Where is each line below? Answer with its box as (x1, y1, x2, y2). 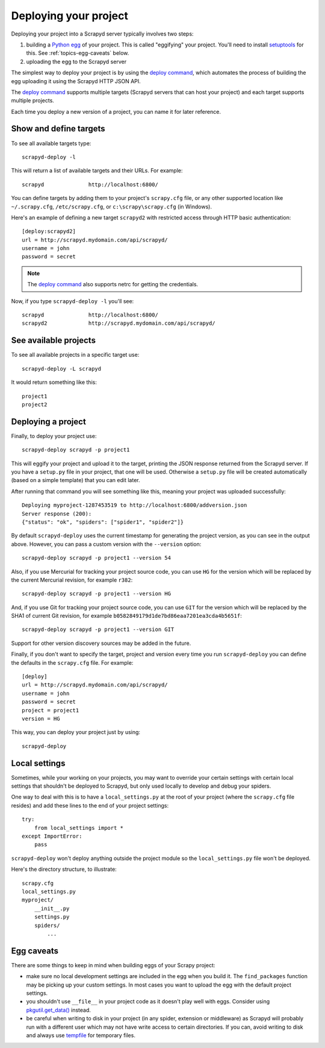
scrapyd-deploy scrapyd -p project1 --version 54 (22, 554, 172, 562)
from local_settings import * (34, 824, 123, 831)
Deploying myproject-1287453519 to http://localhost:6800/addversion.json (22, 502, 247, 509)
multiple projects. (11, 97, 54, 104)
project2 (22, 401, 48, 408)
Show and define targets (11, 124, 105, 134)
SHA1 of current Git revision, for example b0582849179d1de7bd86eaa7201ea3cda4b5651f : (11, 612, 242, 620)
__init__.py (34, 905, 70, 912)
